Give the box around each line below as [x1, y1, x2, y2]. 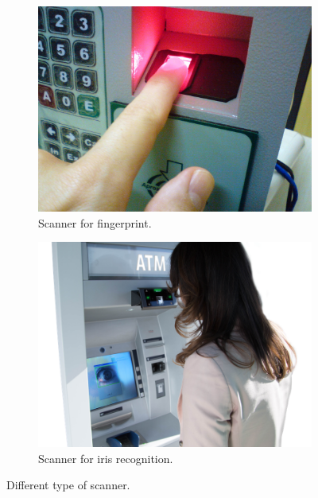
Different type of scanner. [6, 477, 130, 493]
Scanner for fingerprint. [38, 214, 152, 231]
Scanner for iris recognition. [38, 449, 173, 466]
